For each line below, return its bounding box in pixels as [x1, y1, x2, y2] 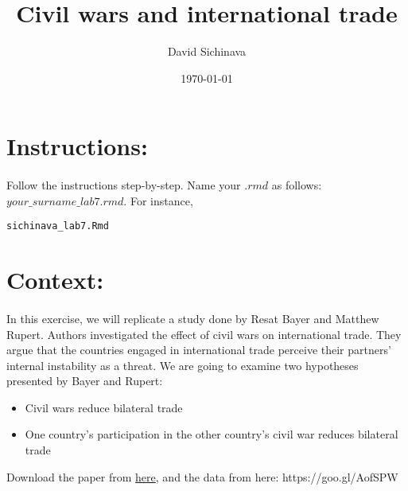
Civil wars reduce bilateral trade [25, 399, 183, 415]
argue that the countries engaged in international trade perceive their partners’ [6, 341, 391, 358]
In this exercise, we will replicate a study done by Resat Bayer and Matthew [6, 310, 379, 326]
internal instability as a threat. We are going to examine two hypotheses [6, 357, 359, 373]
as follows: [271, 177, 322, 193]
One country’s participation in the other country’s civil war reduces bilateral [25, 426, 398, 442]
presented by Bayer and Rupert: [6, 372, 163, 389]
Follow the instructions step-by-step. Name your [6, 177, 241, 193]
